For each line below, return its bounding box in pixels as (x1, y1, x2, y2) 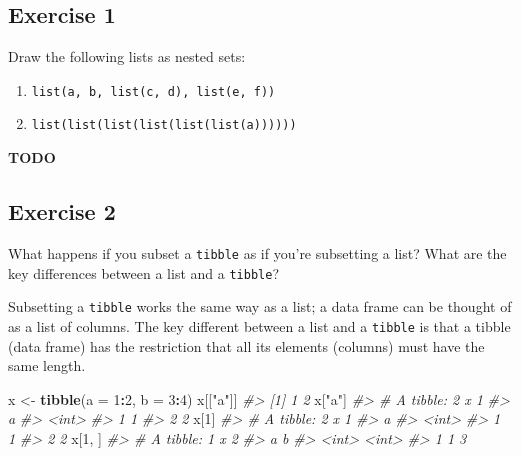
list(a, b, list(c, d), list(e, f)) (31, 84, 276, 99)
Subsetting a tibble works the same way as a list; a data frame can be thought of (8, 296, 512, 317)
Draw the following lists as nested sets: (8, 46, 246, 67)
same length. (8, 355, 86, 376)
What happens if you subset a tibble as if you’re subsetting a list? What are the (8, 242, 507, 263)
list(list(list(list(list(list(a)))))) (31, 118, 297, 133)
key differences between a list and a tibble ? (8, 262, 279, 283)
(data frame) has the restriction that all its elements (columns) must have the (8, 335, 485, 356)
